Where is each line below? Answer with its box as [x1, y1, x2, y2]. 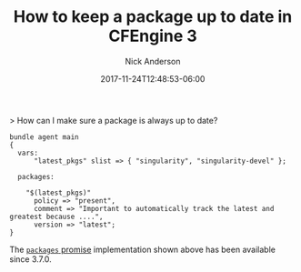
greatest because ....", [9, 212, 104, 221]
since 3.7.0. [9, 253, 52, 265]
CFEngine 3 [108, 25, 197, 46]
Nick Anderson [125, 55, 181, 66]
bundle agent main [9, 132, 79, 142]
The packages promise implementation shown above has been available [9, 244, 276, 255]
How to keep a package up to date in [13, 6, 293, 27]
